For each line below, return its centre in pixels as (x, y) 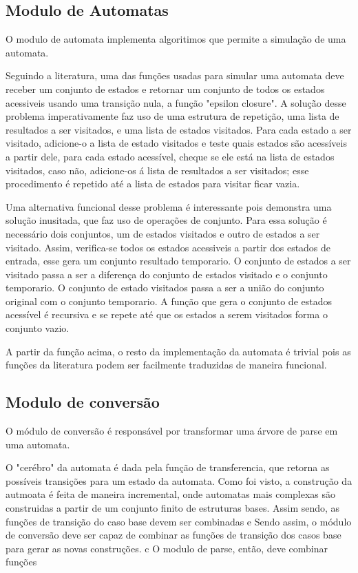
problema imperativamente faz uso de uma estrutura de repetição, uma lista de (172, 116)
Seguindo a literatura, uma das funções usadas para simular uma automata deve (175, 75)
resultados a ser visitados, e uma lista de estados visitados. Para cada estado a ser (179, 129)
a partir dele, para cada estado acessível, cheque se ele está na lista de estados (170, 156)
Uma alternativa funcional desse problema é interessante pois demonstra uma (169, 206)
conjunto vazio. (38, 328)
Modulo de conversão (83, 402)
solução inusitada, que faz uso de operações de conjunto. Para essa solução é (166, 220)
